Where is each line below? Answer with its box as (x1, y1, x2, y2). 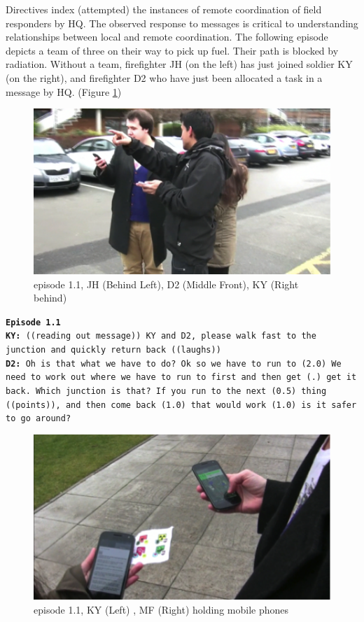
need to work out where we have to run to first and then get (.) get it (6, 372, 357, 383)
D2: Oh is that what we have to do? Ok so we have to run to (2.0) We (6, 358, 342, 369)
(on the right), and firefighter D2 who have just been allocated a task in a (6, 70, 323, 85)
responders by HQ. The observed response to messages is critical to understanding (6, 15, 358, 30)
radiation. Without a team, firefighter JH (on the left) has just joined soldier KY (6, 57, 353, 71)
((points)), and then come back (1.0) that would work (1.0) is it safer (6, 400, 357, 410)
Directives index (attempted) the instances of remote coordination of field (6, 2, 322, 16)
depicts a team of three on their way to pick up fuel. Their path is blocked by (6, 43, 339, 57)
